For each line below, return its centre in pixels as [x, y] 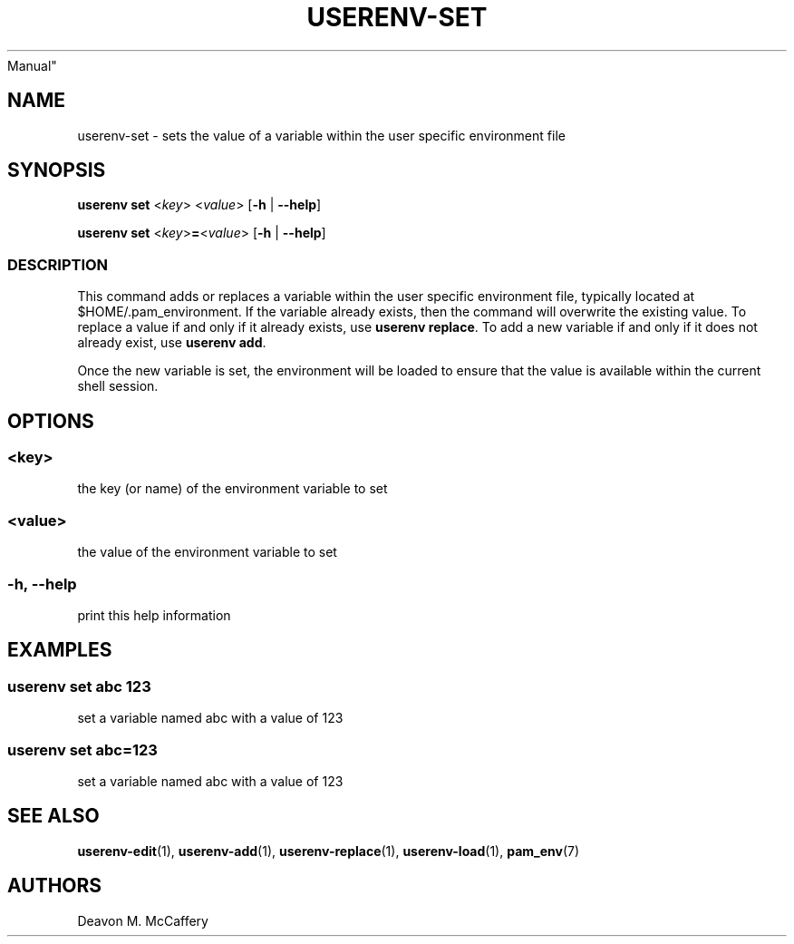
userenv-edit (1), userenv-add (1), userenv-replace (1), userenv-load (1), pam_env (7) [329, 851]
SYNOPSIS [57, 170]
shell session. [118, 386]
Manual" [32, 65]
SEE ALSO [53, 816]
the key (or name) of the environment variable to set [232, 489]
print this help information [154, 615]
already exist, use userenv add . [172, 343]
